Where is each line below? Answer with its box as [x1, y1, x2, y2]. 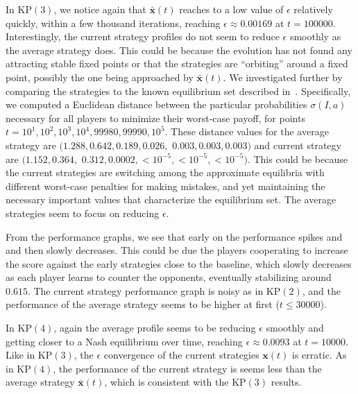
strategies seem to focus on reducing [6, 205, 160, 220]
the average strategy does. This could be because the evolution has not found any [6, 42, 352, 57]
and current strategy [254, 137, 341, 152]
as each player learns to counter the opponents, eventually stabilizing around [6, 270, 332, 284]
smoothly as [289, 29, 341, 44]
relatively [293, 2, 333, 16]
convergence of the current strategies [103, 348, 259, 362]
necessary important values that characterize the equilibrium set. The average [6, 192, 336, 207]
